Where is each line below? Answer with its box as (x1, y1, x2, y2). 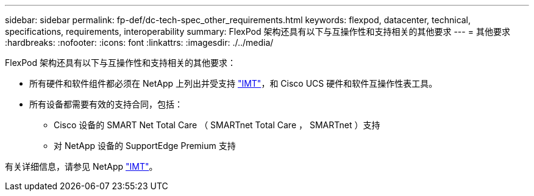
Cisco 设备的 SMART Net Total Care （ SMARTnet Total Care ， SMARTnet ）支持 (54, 120, 380, 130)
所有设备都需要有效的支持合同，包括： (29, 99, 183, 109)
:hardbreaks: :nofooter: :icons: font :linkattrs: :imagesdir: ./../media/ (5, 37, 274, 48)
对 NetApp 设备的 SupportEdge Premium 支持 (54, 140, 236, 151)
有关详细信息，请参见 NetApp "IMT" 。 (5, 161, 158, 172)
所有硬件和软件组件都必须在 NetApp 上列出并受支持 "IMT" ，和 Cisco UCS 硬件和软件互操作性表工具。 (29, 78, 438, 89)
